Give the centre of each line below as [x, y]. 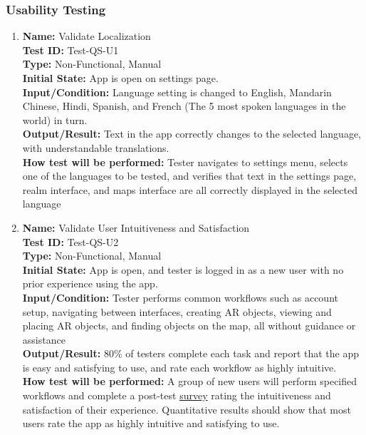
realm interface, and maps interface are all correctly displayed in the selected [190, 189]
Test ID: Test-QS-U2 [70, 241]
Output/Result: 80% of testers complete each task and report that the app [191, 353]
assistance [44, 339]
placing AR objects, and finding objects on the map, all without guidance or [189, 326]
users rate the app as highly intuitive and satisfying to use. [151, 423]
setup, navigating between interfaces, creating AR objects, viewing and [177, 311]
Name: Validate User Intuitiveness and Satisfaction [136, 227]
